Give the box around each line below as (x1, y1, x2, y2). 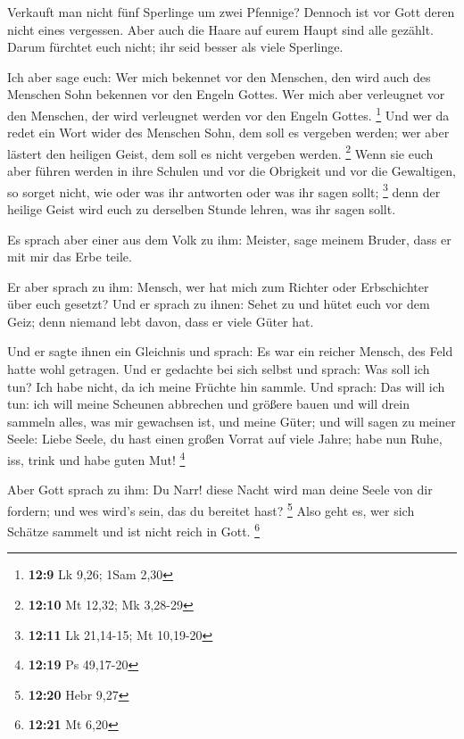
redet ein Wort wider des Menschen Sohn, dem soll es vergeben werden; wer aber (7, 123, 450, 142)
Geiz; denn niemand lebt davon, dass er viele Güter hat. (7, 311, 314, 330)
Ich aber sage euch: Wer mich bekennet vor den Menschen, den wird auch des (7, 67, 431, 86)
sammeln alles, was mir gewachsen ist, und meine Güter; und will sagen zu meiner (7, 411, 456, 430)
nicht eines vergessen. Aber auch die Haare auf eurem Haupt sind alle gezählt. (7, 20, 434, 38)
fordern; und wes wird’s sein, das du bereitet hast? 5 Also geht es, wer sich (7, 498, 415, 519)
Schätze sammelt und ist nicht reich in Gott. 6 (7, 519, 261, 540)
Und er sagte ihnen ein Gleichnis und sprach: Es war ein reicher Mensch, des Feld (7, 342, 453, 361)
